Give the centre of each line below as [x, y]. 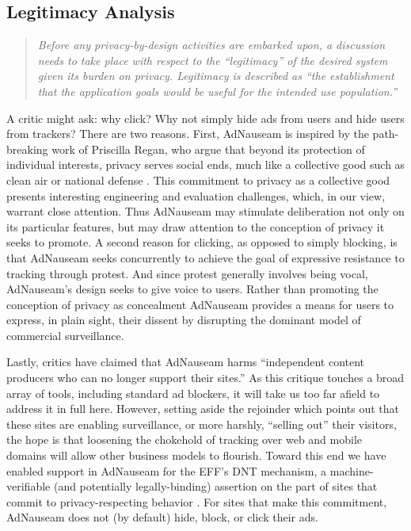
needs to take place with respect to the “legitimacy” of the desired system [213, 60]
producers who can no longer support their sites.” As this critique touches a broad [205, 378]
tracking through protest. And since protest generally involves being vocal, [187, 273]
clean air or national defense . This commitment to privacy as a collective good [198, 180]
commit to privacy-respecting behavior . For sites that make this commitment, [197, 501]
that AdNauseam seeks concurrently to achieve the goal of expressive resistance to [205, 257]
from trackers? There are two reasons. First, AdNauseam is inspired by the [188, 134]
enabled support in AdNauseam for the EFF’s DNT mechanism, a [167, 470]
